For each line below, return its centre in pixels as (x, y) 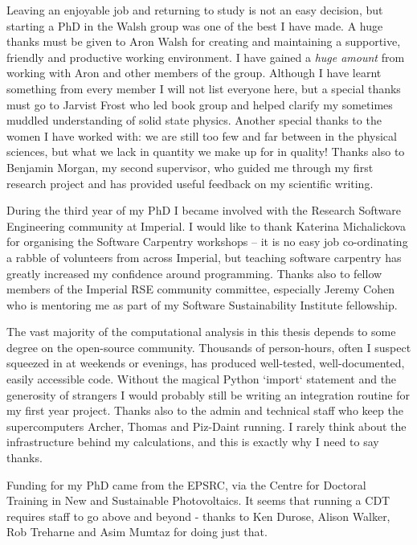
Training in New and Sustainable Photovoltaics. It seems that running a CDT (198, 500)
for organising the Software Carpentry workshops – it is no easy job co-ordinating (207, 242)
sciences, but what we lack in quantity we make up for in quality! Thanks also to (206, 152)
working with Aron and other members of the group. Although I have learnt (194, 73)
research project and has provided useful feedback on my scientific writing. (190, 183)
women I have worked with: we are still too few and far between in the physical (202, 135)
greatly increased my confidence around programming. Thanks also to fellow (194, 273)
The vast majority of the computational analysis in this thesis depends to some (201, 332)
